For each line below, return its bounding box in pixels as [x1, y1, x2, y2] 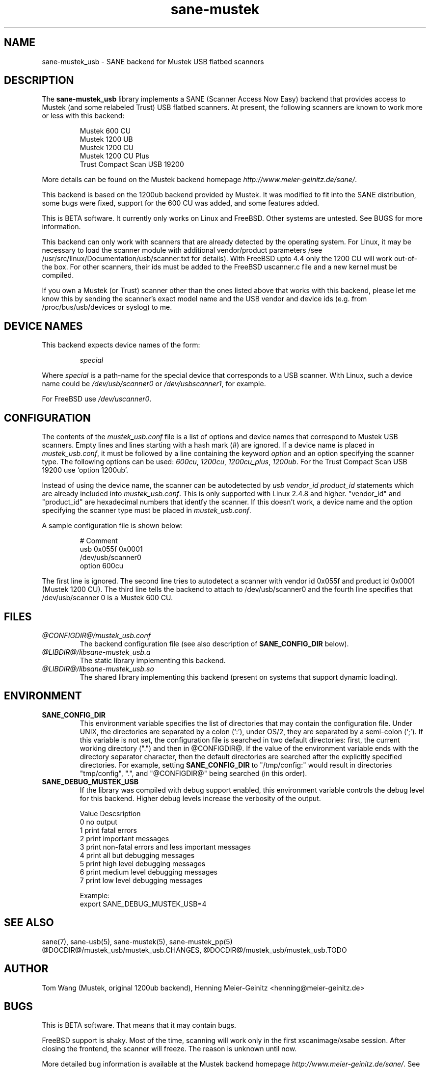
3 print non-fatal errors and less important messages [80, 842, 251, 851]
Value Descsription [80, 809, 141, 818]
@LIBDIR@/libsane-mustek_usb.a [42, 647, 151, 656]
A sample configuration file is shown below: [42, 521, 183, 530]
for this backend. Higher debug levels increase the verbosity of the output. [80, 794, 321, 802]
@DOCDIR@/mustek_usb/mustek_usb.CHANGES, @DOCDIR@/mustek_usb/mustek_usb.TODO [42, 945, 347, 954]
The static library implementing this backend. [80, 656, 226, 665]
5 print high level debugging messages [80, 859, 206, 868]
